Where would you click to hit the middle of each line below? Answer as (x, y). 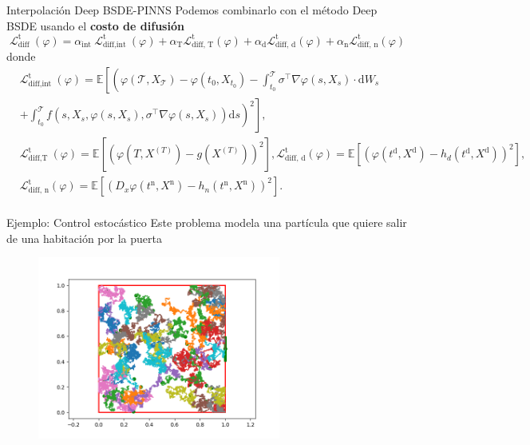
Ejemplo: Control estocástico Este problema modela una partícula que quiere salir (207, 222)
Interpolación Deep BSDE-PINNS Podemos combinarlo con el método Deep (192, 10)
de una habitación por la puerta (84, 238)
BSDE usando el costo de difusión (95, 25)
